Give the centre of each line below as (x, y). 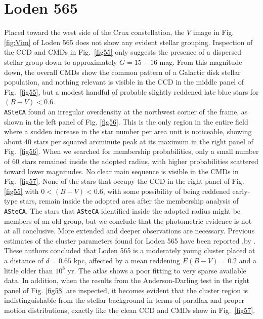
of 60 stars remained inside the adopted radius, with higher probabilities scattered (131, 161)
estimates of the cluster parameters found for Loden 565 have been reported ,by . (130, 240)
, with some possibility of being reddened (166, 191)
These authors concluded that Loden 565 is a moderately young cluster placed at (130, 250)
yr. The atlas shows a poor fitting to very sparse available (157, 270)
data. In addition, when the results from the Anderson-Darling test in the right (127, 280)
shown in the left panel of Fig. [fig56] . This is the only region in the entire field (126, 121)
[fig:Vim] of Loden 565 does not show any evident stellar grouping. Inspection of (128, 42)
